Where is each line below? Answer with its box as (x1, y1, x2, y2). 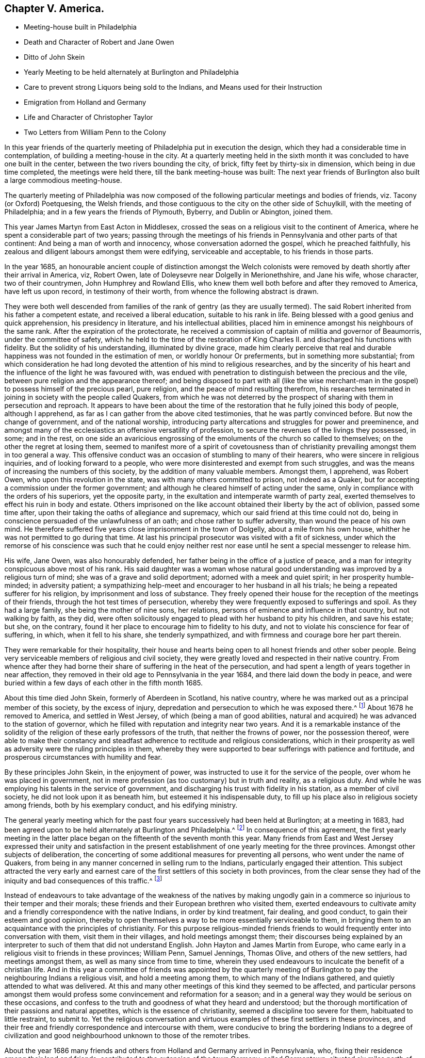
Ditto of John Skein (24, 53, 85, 62)
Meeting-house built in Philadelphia (24, 23, 137, 32)
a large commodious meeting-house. (4, 176, 122, 185)
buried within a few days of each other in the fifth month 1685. (4, 679, 203, 687)
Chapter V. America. (4, 2, 105, 15)
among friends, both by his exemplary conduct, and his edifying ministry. (4, 801, 238, 810)
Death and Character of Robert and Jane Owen (24, 38, 174, 47)
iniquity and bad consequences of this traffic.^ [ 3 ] (4, 875, 162, 885)
